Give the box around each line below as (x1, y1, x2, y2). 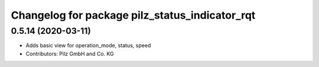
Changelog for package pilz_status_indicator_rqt (11, 9, 256, 22)
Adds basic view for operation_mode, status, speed (25, 42, 151, 49)
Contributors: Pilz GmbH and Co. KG (25, 50, 115, 57)
